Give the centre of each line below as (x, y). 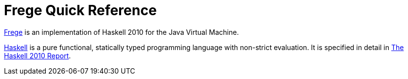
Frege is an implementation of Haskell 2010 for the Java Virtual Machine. (122, 32)
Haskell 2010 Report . (37, 55)
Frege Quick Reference (80, 10)
